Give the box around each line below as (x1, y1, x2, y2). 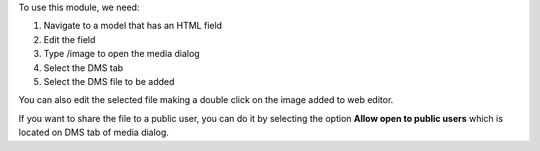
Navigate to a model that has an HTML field (43, 20, 223, 32)
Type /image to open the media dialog (43, 48, 200, 60)
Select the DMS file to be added (43, 75, 175, 87)
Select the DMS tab (43, 61, 124, 74)
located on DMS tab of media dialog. (18, 126, 170, 139)
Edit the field (43, 33, 96, 45)
